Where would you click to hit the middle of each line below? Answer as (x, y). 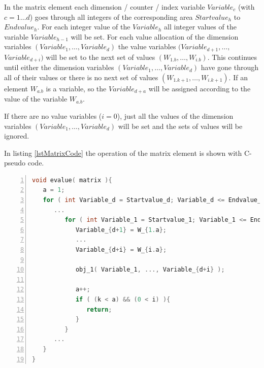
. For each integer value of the (84, 27)
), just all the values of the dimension (175, 115)
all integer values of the (200, 27)
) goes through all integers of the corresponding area (111, 16)
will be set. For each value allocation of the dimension (155, 36)
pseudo (15, 163)
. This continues (232, 57)
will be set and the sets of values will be (180, 126)
